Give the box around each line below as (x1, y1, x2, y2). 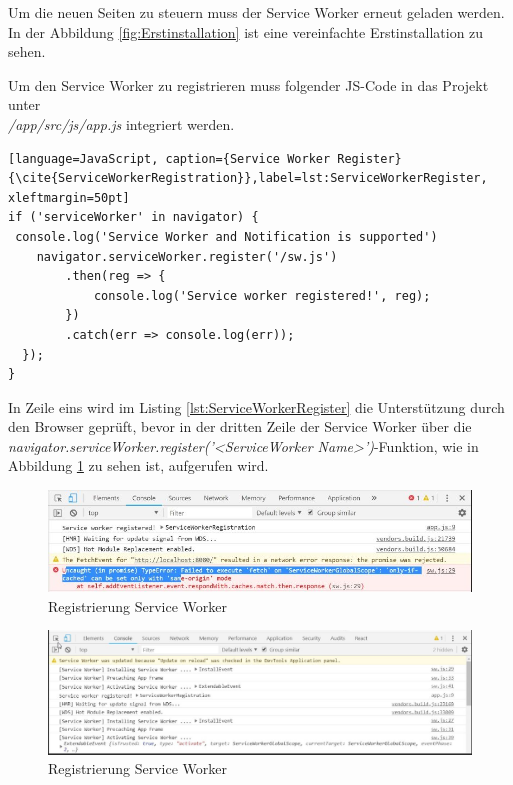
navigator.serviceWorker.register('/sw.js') (36, 249, 338, 264)
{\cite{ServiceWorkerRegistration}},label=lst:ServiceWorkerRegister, (8, 171, 488, 186)
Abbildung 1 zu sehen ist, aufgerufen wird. (8, 455, 269, 476)
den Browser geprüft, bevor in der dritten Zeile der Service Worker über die (8, 416, 472, 437)
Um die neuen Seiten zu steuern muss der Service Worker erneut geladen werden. (8, 2, 505, 22)
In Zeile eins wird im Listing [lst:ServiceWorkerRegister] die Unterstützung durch (8, 396, 505, 417)
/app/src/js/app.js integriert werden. (8, 113, 235, 134)
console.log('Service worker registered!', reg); (93, 288, 431, 303)
